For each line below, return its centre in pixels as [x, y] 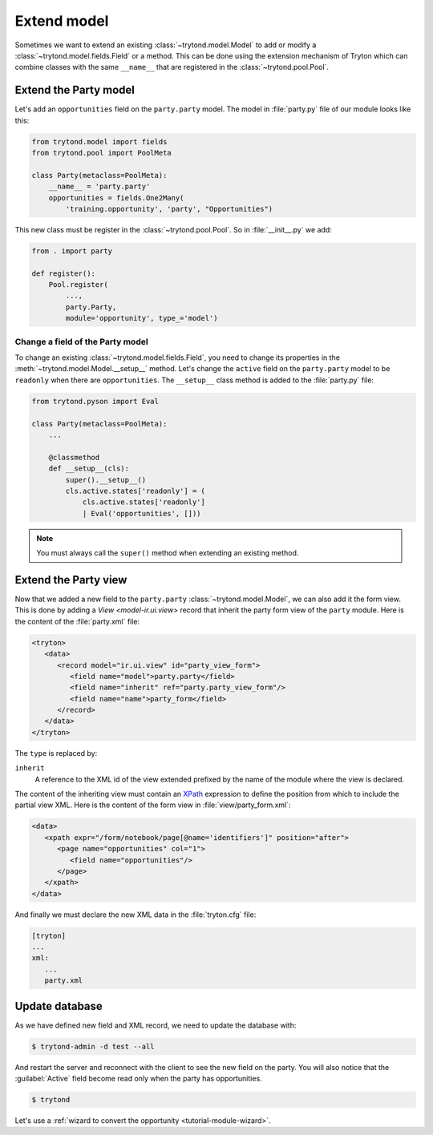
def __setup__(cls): [89, 469]
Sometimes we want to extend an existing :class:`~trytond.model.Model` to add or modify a [166, 45]
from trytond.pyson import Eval [95, 401]
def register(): [64, 273]
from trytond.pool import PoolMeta [101, 153]
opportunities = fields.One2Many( [116, 198]
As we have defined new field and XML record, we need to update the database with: [156, 1025]
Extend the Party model [75, 90]
